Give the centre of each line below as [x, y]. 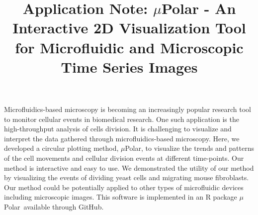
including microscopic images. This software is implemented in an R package [121, 197]
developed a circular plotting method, [61, 148]
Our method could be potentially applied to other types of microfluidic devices [124, 187]
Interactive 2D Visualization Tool [129, 28]
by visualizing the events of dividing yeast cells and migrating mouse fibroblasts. [127, 177]
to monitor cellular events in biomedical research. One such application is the [122, 119]
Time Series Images [129, 66]
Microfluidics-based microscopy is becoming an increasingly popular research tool [128, 109]
